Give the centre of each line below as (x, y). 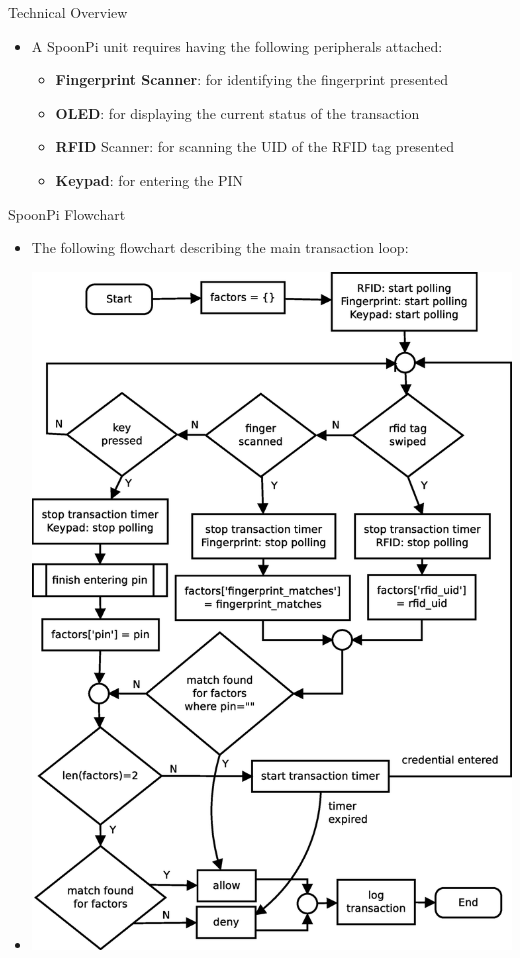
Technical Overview (68, 12)
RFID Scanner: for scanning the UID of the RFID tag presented (254, 146)
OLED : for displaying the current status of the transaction (237, 112)
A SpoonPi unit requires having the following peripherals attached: (237, 45)
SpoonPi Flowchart (67, 213)
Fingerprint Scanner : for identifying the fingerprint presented (251, 79)
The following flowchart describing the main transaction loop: (220, 247)
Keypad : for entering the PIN (149, 179)
